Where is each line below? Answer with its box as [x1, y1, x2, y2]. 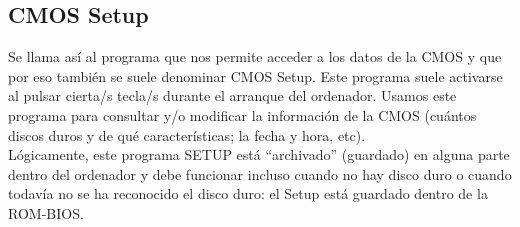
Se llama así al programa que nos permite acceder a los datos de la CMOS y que [8, 46, 502, 67]
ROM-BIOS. [8, 202, 84, 223]
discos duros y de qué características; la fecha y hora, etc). [8, 124, 366, 145]
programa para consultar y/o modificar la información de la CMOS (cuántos [8, 104, 477, 125]
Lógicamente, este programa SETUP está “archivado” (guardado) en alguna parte [8, 144, 510, 165]
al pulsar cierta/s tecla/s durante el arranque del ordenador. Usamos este [8, 85, 457, 106]
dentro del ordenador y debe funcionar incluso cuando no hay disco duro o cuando [8, 163, 512, 184]
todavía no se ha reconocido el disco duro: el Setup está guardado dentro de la [8, 183, 488, 204]
